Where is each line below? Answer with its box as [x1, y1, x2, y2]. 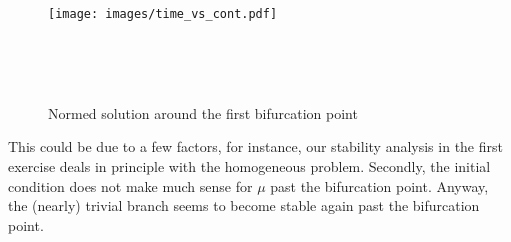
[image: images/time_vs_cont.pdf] [48, 7, 278, 21]
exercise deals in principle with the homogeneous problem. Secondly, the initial [8, 156, 491, 177]
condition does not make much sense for [8, 175, 253, 196]
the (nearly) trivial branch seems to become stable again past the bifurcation [8, 195, 480, 216]
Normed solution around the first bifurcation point [48, 102, 358, 123]
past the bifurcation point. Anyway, [270, 175, 489, 196]
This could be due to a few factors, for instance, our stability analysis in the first [8, 136, 503, 157]
